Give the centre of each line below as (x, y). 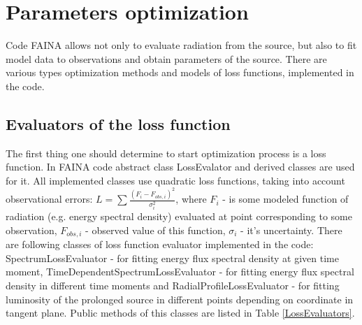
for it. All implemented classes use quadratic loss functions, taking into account (175, 180)
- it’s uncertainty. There (291, 230)
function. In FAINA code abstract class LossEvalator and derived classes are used (180, 167)
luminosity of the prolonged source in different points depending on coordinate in (180, 299)
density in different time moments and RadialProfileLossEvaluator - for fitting (173, 286)
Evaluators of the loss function (118, 123)
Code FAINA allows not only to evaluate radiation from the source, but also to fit (181, 45)
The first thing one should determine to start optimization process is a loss (166, 153)
